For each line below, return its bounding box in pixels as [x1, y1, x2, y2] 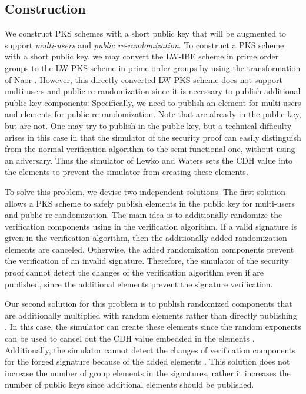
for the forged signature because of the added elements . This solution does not [5, 355, 290, 367]
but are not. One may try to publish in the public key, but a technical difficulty [5, 119, 292, 131]
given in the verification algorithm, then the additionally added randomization [5, 231, 287, 244]
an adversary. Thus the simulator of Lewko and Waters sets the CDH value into [5, 154, 293, 166]
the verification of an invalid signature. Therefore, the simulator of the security [5, 254, 289, 267]
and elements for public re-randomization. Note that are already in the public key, [5, 108, 301, 120]
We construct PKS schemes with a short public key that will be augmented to [5, 27, 287, 39]
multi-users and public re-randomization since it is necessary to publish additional [5, 85, 301, 97]
